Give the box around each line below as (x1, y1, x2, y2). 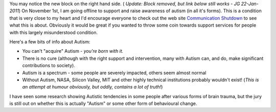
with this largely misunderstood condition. (9, 29, 98, 35)
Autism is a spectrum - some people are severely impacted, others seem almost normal (22, 70, 206, 76)
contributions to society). (22, 62, 75, 69)
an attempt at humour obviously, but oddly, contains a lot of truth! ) (22, 84, 163, 90)
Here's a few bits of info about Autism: (9, 38, 90, 44)
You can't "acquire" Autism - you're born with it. (22, 48, 124, 54)
